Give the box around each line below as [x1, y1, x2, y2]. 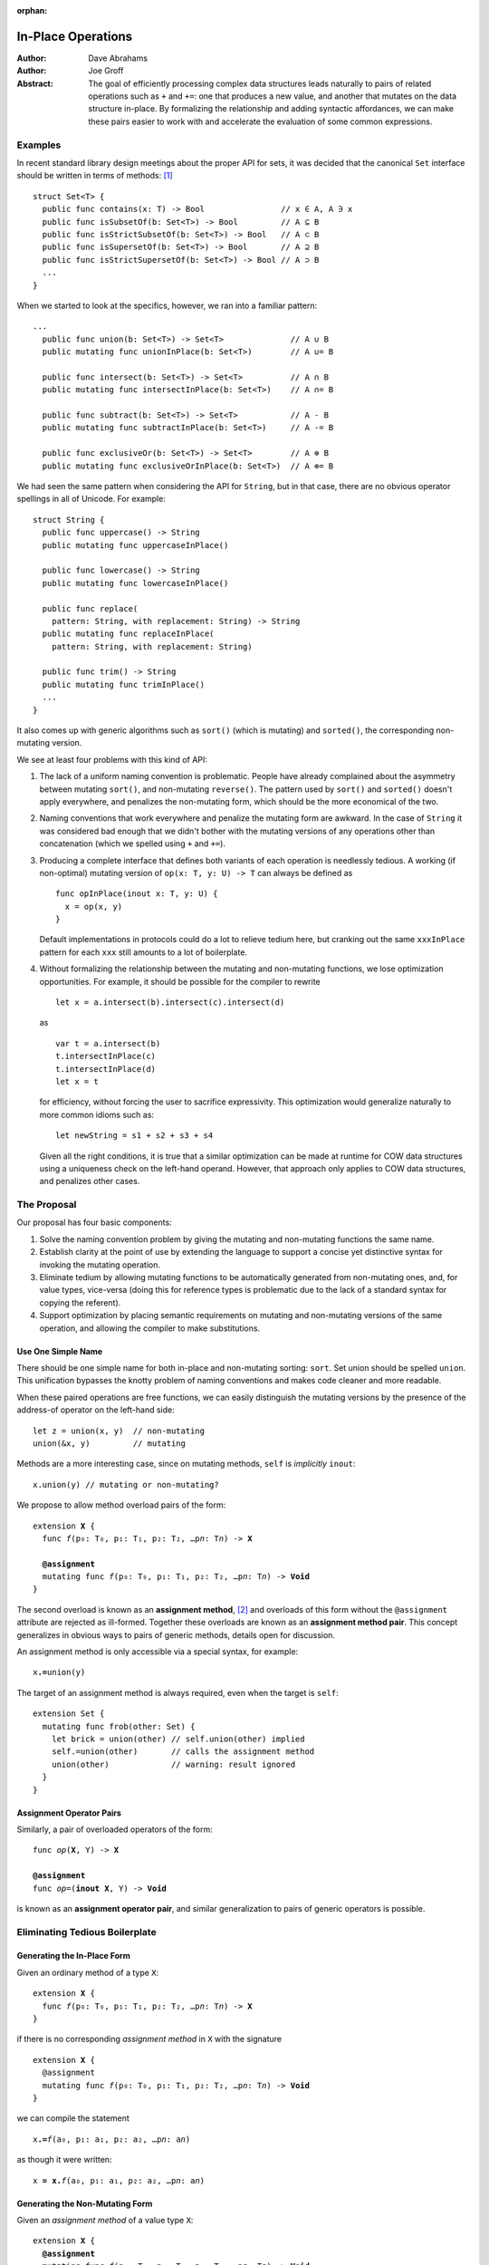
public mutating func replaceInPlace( [42, 629, 215, 639]
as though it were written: [16, 2154, 112, 2165]
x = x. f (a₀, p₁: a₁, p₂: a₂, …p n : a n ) [33, 2175, 206, 2185]
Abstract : [16, 78, 53, 89]
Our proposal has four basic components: [16, 1217, 172, 1228]
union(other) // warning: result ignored [51, 1759, 296, 1769]
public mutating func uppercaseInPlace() [42, 540, 229, 550]
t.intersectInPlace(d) [55, 1064, 157, 1074]
